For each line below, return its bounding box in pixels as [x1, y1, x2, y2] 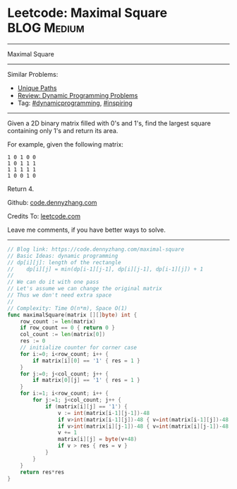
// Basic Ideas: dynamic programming [7, 252, 119, 259]
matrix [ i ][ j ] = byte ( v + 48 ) [57, 435, 138, 443]
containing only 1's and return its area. [7, 126, 119, 135]
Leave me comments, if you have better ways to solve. [7, 225, 166, 234]
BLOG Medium [7, 20, 85, 36]
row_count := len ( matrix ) [20, 318, 97, 325]
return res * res [20, 469, 65, 476]
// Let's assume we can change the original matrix [7, 285, 162, 292]
